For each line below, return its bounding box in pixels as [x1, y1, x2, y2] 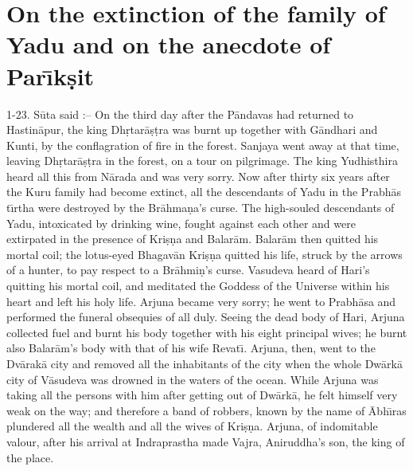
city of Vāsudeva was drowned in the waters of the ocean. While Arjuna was [6, 371, 379, 387]
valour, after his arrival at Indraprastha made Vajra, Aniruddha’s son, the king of [6, 433, 405, 449]
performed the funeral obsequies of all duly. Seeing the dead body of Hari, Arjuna [6, 308, 405, 325]
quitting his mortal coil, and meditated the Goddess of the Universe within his [6, 277, 390, 294]
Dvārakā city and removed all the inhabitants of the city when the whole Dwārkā [6, 355, 403, 371]
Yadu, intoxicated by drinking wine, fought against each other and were [6, 214, 356, 231]
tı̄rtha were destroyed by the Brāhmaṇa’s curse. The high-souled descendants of [6, 199, 395, 216]
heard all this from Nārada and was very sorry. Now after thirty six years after [6, 167, 390, 184]
